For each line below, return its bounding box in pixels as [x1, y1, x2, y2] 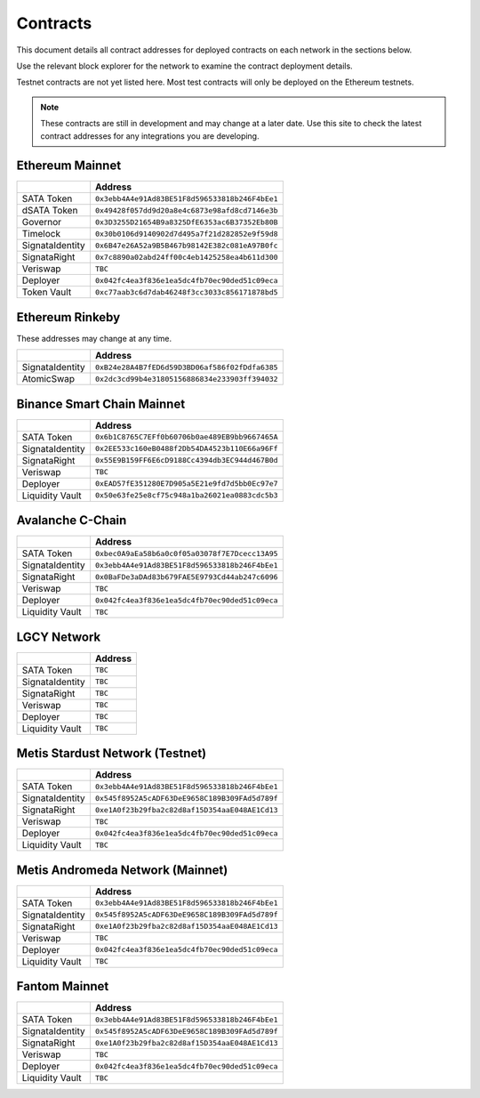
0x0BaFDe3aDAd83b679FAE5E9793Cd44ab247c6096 [94, 572, 279, 582]
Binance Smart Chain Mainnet [16, 396, 186, 411]
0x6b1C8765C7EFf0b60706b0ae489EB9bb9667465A [94, 432, 279, 442]
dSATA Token [21, 205, 78, 217]
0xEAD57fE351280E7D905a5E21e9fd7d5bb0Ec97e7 [94, 479, 279, 488]
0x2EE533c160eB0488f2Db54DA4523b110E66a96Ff [94, 444, 279, 454]
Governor [21, 216, 62, 229]
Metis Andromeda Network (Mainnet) [16, 862, 228, 877]
